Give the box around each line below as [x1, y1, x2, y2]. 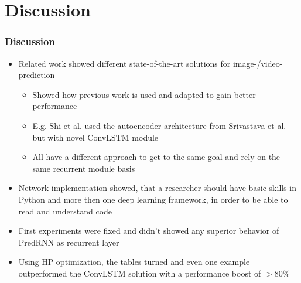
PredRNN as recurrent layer [18, 236, 119, 248]
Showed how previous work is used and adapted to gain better [32, 88, 256, 100]
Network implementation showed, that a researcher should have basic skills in [18, 182, 297, 194]
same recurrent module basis [32, 162, 135, 174]
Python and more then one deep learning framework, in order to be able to [18, 193, 288, 205]
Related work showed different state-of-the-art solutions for [18, 57, 231, 69]
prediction [18, 69, 55, 81]
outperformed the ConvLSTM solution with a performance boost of [18, 267, 261, 279]
